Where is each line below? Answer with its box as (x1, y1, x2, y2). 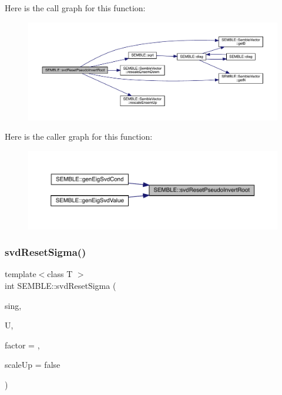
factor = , (5, 338, 40, 351)
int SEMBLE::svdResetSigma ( (5, 279, 116, 291)
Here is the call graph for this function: (5, 2, 146, 14)
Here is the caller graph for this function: (5, 130, 153, 143)
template (5, 268, 36, 280)
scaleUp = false (5, 358, 61, 371)
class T (47, 268, 73, 280)
